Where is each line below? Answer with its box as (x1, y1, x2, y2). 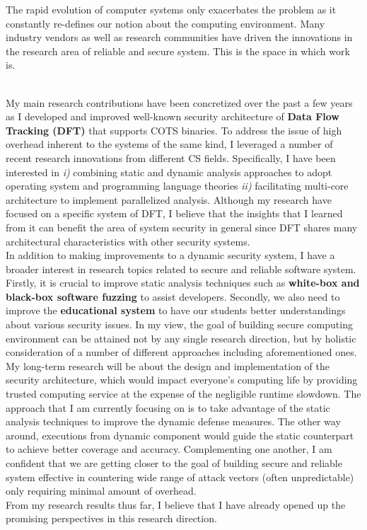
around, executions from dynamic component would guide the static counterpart (6, 427, 354, 442)
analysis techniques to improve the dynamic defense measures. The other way (6, 414, 341, 429)
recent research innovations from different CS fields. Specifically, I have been (6, 150, 336, 165)
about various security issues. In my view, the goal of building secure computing (6, 317, 353, 332)
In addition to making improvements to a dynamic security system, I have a (6, 248, 335, 263)
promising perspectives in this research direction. (6, 511, 217, 526)
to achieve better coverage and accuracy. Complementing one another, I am (6, 442, 332, 456)
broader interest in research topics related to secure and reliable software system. (6, 261, 356, 276)
